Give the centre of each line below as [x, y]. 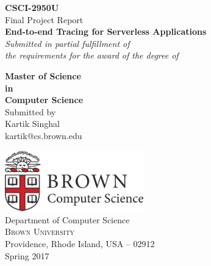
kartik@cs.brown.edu [44, 135]
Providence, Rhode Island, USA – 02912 [80, 243]
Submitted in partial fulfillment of [67, 43]
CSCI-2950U [32, 7]
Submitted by [30, 111]
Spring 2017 [27, 255]
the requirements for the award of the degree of [92, 55]
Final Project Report [44, 19]
